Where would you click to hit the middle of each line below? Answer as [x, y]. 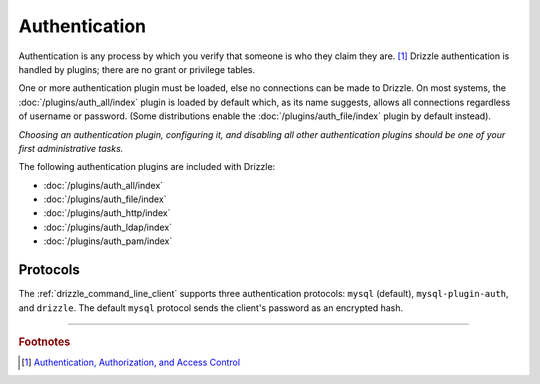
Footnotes [44, 342]
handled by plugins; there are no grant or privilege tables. [136, 69]
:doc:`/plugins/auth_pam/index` [108, 241]
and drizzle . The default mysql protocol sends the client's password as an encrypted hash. [211, 307]
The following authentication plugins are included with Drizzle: [147, 167]
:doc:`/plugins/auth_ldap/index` [108, 227]
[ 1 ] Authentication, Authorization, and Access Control [130, 362]
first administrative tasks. [71, 148]
